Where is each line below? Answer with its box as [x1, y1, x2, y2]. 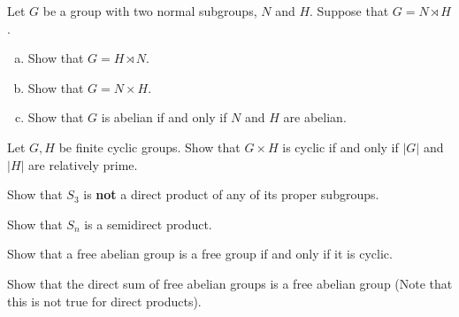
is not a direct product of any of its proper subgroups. [83, 185, 379, 204]
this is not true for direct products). [7, 291, 202, 310]
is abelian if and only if [101, 108, 227, 127]
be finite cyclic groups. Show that [58, 137, 241, 156]
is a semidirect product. [84, 214, 212, 233]
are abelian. [283, 108, 347, 127]
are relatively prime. [28, 155, 138, 174]
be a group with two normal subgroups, [42, 2, 257, 19]
